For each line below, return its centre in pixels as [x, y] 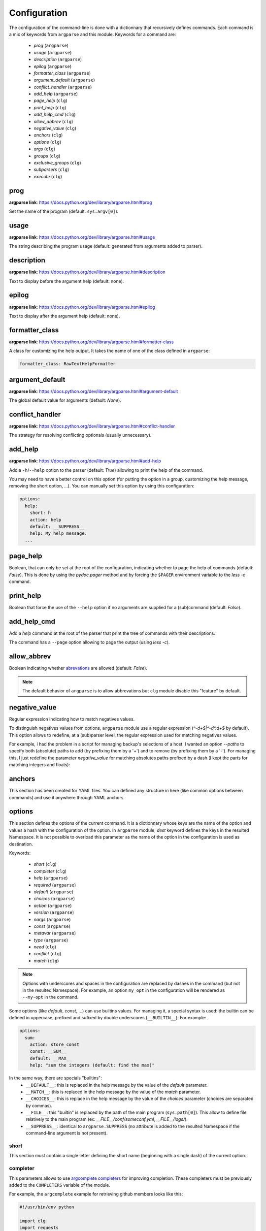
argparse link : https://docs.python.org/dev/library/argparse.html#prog [81, 202]
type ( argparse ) [51, 940]
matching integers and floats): [40, 765]
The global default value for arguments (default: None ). [65, 400]
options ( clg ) [48, 142]
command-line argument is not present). [67, 1133]
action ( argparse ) [53, 906]
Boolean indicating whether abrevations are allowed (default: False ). [78, 668]
